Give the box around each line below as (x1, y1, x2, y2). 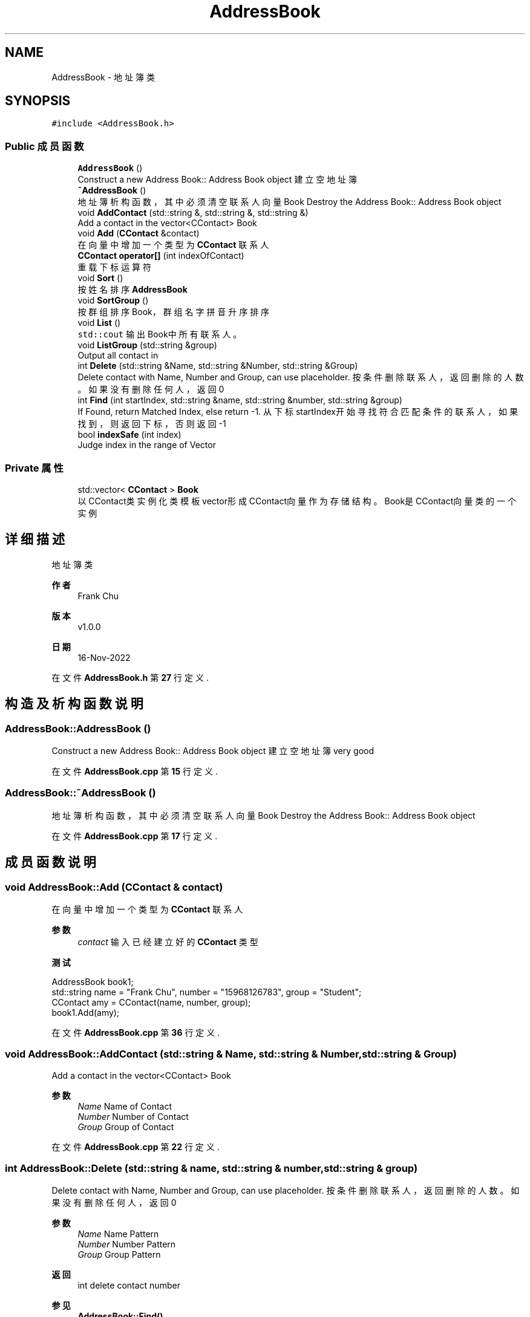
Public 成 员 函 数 (5, 140, 84, 152)
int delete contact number (77, 1280, 180, 1291)
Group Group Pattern (77, 1249, 161, 1260)
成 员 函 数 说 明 (5, 854, 96, 870)
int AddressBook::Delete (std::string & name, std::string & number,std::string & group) (5, 1162, 418, 1175)
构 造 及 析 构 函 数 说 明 (5, 696, 143, 712)
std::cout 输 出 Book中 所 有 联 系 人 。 (77, 329, 242, 340)
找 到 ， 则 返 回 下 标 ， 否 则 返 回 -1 (77, 418, 226, 429)
